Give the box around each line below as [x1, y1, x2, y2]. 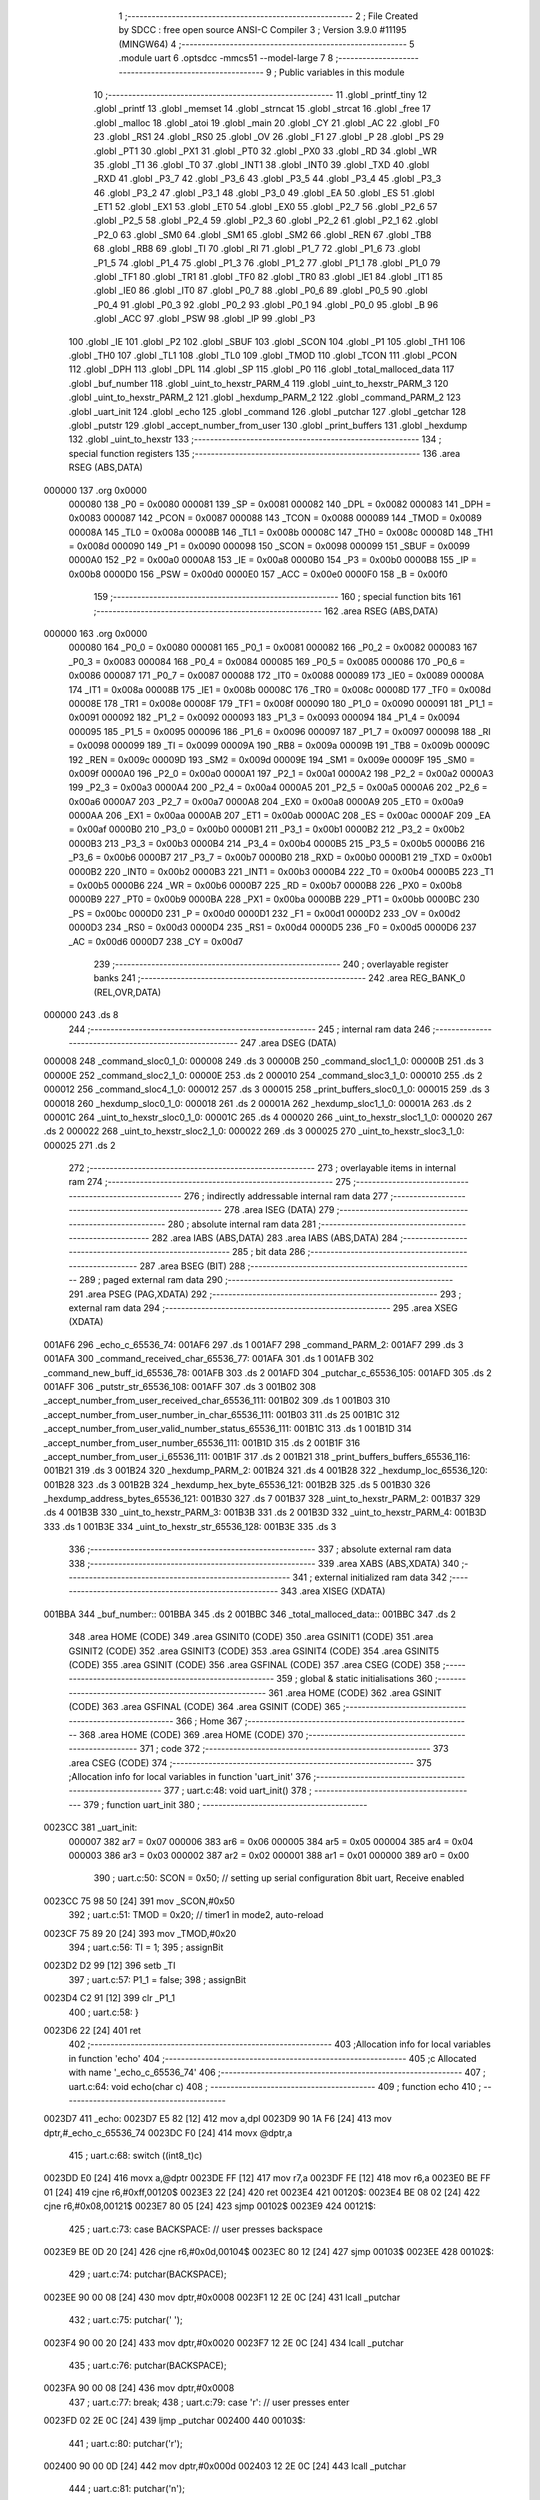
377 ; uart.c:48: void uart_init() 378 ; [163, 1785, 312, 1797]
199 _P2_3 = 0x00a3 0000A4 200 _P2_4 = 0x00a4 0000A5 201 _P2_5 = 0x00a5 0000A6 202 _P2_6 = [68, 781, 489, 794]
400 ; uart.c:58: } [68, 2006, 139, 2018]
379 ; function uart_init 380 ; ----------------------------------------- [83, 1798, 368, 1810]
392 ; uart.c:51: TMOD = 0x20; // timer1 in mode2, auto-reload [68, 1909, 324, 1921]
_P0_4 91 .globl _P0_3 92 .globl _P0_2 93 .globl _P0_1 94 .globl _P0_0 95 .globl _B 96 [93, 298, 439, 310]
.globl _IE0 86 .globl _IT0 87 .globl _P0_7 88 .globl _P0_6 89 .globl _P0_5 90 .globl [93, 285, 429, 297]
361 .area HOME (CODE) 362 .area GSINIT [268, 1686, 442, 1699]
